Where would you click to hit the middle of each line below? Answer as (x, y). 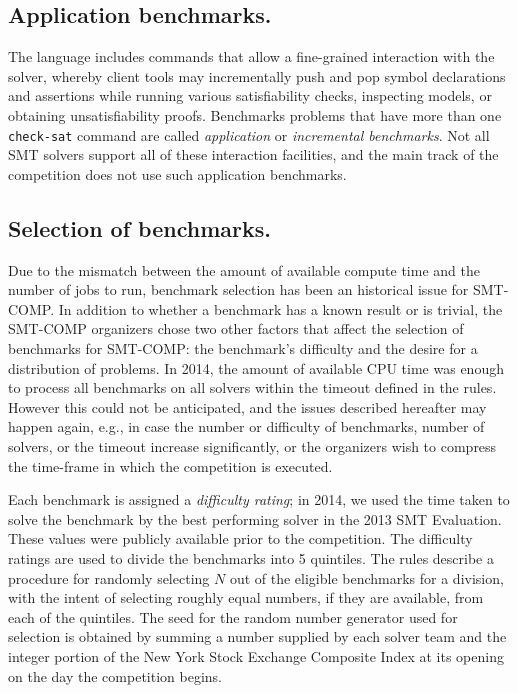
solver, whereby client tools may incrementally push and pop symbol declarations (257, 75)
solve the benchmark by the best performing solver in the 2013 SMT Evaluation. (255, 518)
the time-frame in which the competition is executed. (170, 465)
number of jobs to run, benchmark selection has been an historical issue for (238, 289)
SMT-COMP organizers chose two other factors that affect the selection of (236, 328)
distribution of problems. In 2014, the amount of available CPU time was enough (256, 367)
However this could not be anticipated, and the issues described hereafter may (247, 406)
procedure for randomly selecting (109, 577)
